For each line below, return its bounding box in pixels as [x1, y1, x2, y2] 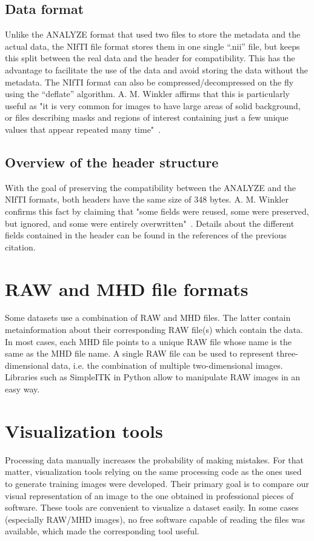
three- [276, 347, 298, 360]
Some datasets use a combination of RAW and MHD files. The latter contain [5, 311, 291, 324]
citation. [5, 240, 36, 253]
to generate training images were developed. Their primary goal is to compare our [5, 477, 309, 489]
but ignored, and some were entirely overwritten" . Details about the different [5, 217, 295, 229]
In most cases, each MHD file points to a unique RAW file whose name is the [5, 335, 292, 348]
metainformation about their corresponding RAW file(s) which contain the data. [5, 323, 303, 336]
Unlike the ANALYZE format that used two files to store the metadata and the [5, 28, 301, 41]
